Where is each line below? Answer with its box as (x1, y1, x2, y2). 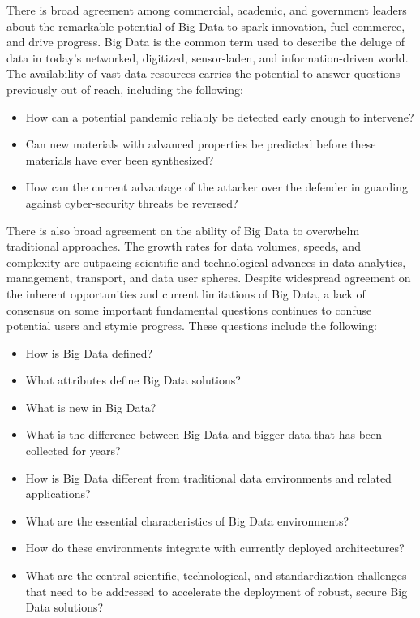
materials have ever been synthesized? (25, 151, 214, 168)
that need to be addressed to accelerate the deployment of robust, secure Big (25, 582, 408, 599)
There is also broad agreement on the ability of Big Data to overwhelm (6, 221, 360, 238)
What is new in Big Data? (25, 398, 156, 415)
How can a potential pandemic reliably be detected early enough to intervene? (25, 108, 414, 125)
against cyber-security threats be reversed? (25, 194, 238, 211)
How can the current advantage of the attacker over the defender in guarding (25, 178, 408, 195)
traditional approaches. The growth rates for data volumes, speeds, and (6, 238, 361, 255)
